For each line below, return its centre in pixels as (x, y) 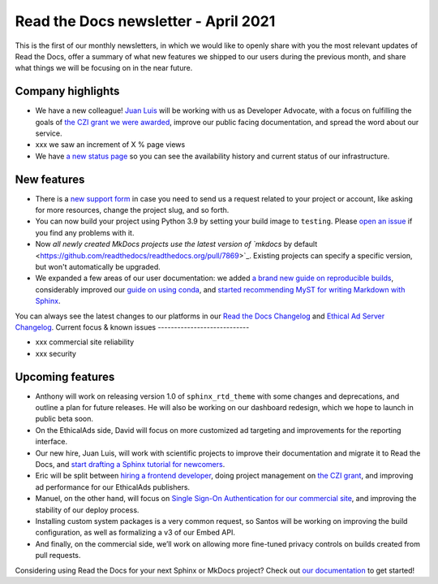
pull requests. (58, 556)
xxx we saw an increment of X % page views (110, 145)
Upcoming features (65, 376)
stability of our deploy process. (87, 510)
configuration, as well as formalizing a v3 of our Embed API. (135, 533)
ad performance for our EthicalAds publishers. (113, 487)
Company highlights (67, 91)
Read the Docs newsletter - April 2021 (145, 21)
